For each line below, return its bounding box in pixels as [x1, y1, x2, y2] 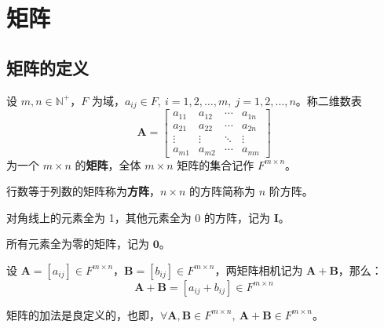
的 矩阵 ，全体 [75, 156, 141, 173]
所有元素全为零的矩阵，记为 [6, 235, 149, 252]
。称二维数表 [295, 92, 362, 108]
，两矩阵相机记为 [214, 261, 303, 278]
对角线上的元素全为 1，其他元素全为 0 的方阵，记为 [6, 209, 270, 225]
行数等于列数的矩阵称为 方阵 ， [6, 183, 160, 199]
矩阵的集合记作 [177, 156, 254, 173]
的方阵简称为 [189, 183, 256, 199]
